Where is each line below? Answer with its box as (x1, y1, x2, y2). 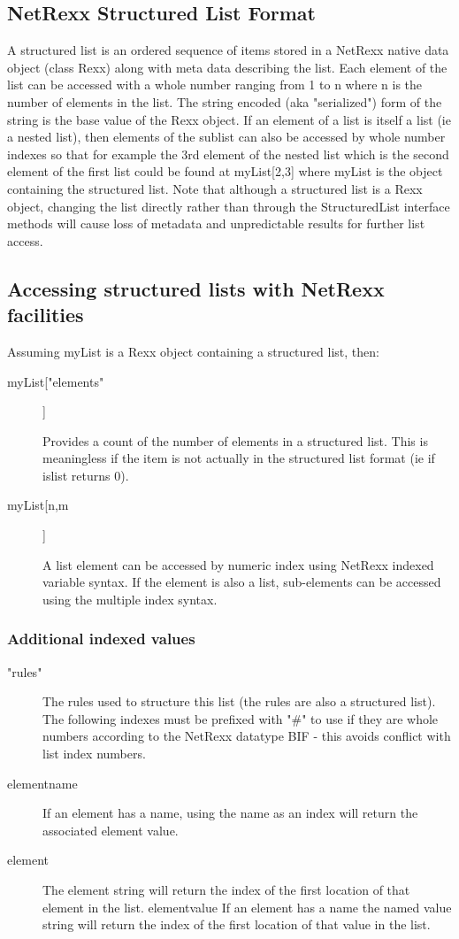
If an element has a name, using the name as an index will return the (42, 804, 418, 822)
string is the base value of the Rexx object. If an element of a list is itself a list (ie (7, 110, 451, 128)
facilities (7, 301, 84, 328)
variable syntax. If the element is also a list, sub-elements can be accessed (42, 573, 441, 591)
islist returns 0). (42, 466, 129, 484)
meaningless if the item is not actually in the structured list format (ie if (42, 449, 435, 467)
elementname (7, 774, 78, 792)
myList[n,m (7, 496, 69, 514)
